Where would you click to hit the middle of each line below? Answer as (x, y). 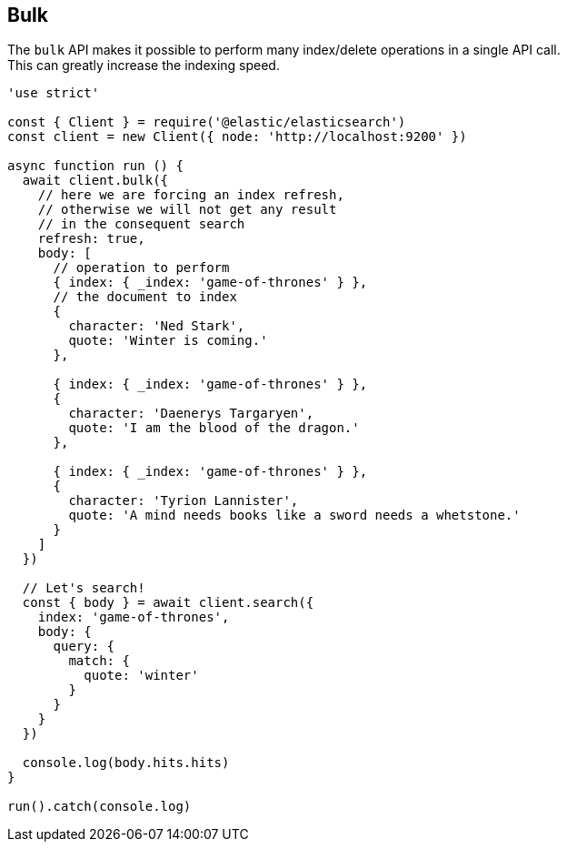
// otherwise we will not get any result (187, 210)
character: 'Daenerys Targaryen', (191, 414)
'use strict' (54, 93)
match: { (99, 661)
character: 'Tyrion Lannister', (184, 501)
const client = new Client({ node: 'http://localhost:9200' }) (237, 137)
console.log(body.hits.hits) (126, 763)
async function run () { (95, 166)
